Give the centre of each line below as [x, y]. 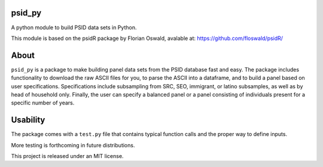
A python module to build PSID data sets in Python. [74, 27]
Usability [28, 120]
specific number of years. [43, 103]
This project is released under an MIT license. [67, 156]
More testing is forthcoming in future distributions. [73, 145]
